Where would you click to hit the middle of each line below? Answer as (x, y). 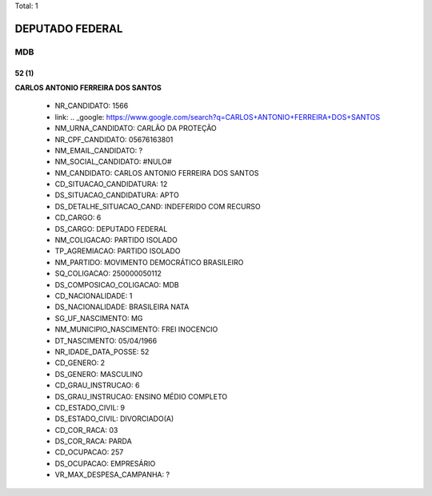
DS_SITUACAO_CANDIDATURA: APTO (117, 195)
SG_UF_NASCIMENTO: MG (99, 318)
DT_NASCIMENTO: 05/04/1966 (106, 340)
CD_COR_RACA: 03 (86, 430)
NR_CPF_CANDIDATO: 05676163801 (114, 139)
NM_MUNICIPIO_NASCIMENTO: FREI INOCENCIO (136, 329)
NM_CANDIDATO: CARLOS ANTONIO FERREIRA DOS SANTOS (157, 173)
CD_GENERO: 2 (80, 363)
